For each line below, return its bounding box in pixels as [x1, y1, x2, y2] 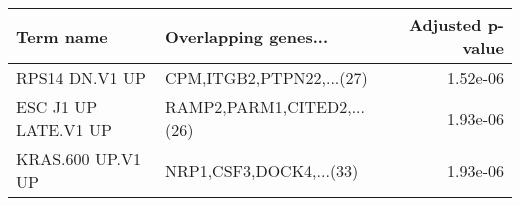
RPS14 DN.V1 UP [16, 66, 146, 89]
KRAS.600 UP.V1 [16, 147, 141, 170]
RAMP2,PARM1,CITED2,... [164, 95, 366, 118]
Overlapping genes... [164, 24, 329, 48]
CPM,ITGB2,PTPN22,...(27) [164, 66, 368, 89]
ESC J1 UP [16, 95, 98, 118]
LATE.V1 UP [16, 118, 112, 141]
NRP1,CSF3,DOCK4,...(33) [164, 158, 359, 182]
